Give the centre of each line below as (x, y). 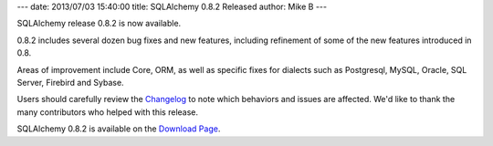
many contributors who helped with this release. (108, 112)
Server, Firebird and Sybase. (70, 82)
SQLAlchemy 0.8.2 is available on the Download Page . (119, 129)
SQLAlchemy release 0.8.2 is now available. (99, 24)
